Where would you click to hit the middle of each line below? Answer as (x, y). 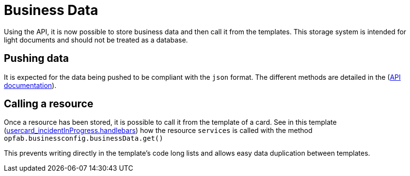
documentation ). (30, 85)
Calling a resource (49, 104)
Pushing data (36, 59)
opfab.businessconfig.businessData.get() (84, 139)
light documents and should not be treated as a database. (96, 40)
